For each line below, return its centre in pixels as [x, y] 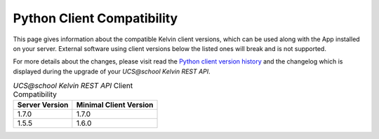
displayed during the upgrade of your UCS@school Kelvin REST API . [112, 71]
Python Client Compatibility [95, 18]
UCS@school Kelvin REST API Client [73, 86]
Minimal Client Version [115, 105]
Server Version [43, 105]
